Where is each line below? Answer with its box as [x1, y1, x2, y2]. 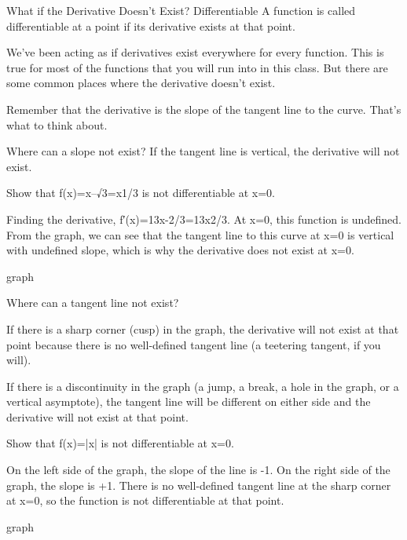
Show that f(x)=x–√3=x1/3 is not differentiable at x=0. [6, 184, 275, 201]
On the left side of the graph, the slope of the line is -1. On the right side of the [6, 462, 390, 478]
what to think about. [6, 116, 108, 133]
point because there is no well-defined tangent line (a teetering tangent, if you [6, 336, 381, 352]
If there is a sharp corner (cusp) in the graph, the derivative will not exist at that [6, 320, 399, 337]
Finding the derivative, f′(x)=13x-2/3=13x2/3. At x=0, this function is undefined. [6, 210, 401, 227]
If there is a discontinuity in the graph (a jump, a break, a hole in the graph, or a [6, 378, 399, 394]
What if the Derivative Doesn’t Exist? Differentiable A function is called [6, 2, 356, 18]
